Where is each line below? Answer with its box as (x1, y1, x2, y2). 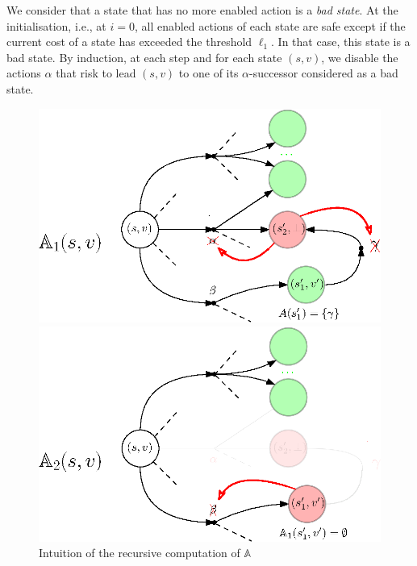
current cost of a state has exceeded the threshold (6, 33, 252, 50)
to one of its (178, 65, 239, 81)
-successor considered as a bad (249, 65, 398, 81)
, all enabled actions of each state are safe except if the (134, 17, 406, 34)
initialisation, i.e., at (6, 17, 106, 34)
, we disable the (321, 48, 398, 65)
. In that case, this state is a (271, 33, 411, 50)
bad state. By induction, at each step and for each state (6, 48, 282, 65)
